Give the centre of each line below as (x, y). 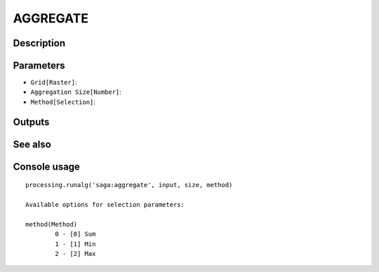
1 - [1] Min (75, 244)
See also (32, 144)
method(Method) (52, 224)
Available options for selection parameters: (105, 205)
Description (39, 43)
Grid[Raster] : (54, 82)
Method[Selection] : (63, 102)
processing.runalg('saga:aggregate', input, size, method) (129, 185)
